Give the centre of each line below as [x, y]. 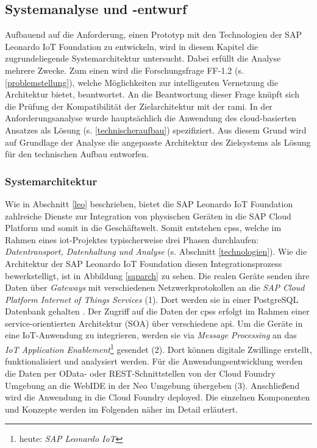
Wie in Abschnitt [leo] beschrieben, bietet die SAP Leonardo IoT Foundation [149, 203]
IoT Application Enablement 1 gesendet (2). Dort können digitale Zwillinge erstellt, [158, 348]
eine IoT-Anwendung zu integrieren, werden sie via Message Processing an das [151, 335]
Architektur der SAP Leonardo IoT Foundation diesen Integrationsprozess [144, 263]
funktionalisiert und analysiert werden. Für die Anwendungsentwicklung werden [154, 361]
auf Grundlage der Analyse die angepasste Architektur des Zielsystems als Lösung [158, 142]
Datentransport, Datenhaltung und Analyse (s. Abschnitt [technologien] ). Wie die [156, 251]
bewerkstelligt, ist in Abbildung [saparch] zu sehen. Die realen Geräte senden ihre [157, 275]
